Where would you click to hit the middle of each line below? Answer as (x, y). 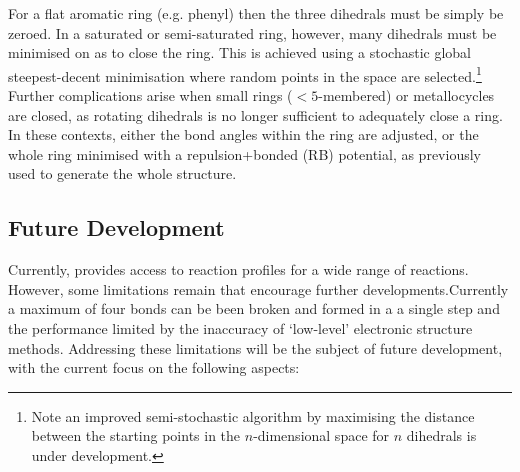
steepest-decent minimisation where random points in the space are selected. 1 (245, 74)
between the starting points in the (136, 435)
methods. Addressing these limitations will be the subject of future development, (255, 347)
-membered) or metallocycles (406, 95)
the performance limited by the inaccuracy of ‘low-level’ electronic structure (240, 327)
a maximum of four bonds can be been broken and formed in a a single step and (254, 308)
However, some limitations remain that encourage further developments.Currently (258, 288)
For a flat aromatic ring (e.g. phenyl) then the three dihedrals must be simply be (256, 13)
